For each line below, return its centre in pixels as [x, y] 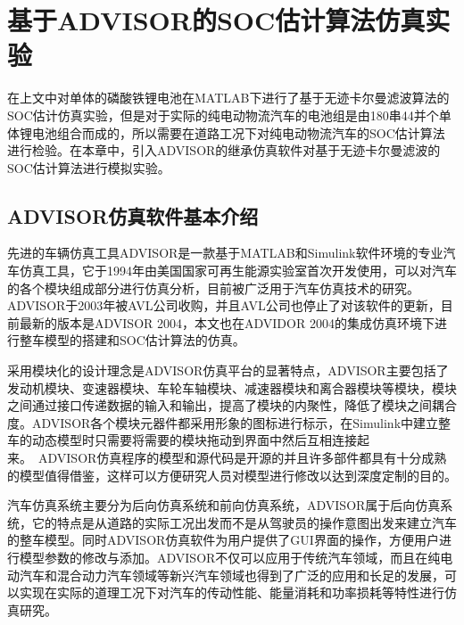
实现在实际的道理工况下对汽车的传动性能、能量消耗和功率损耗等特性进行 [232, 592]
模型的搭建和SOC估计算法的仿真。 [145, 340]
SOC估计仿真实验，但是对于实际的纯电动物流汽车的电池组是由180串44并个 [223, 115]
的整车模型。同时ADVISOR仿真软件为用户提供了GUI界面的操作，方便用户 [223, 540]
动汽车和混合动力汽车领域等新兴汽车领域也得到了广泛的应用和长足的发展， [226, 575]
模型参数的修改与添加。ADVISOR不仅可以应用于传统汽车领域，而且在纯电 [236, 557]
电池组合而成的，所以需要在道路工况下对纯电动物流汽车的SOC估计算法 [238, 132]
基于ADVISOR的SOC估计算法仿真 [216, 20]
